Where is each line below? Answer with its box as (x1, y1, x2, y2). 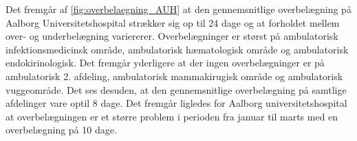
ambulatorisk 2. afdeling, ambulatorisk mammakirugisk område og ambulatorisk (6, 68, 343, 83)
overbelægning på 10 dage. (6, 123, 117, 137)
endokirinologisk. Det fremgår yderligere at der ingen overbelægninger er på (6, 55, 325, 70)
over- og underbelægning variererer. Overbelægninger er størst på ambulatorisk (6, 29, 338, 43)
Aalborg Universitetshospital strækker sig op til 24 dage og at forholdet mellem (6, 15, 340, 29)
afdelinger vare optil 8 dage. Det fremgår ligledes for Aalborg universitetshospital (6, 96, 347, 110)
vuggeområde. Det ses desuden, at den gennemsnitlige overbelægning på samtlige (6, 82, 347, 97)
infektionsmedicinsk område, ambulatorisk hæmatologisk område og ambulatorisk (6, 42, 349, 56)
